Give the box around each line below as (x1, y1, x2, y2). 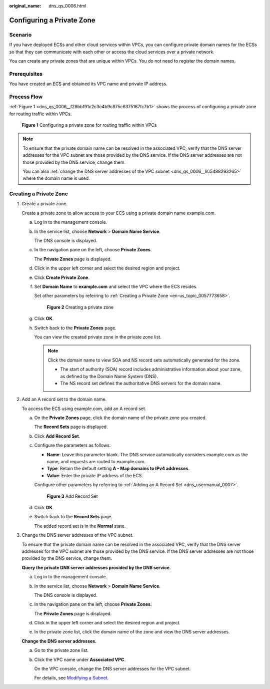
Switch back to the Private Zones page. (34, 324, 117, 330)
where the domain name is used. (22, 175, 90, 181)
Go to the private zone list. (34, 647, 89, 653)
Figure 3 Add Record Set (46, 493, 98, 499)
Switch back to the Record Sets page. (34, 514, 112, 520)
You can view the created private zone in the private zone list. (34, 333, 162, 340)
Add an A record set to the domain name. (21, 396, 107, 403)
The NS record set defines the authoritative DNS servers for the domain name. (60, 380, 222, 386)
